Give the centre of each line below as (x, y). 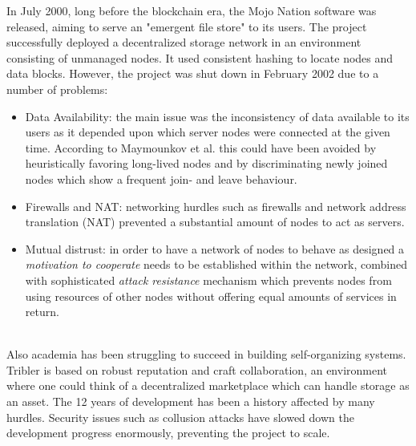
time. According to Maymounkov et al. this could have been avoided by (201, 147)
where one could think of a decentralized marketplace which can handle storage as (208, 385)
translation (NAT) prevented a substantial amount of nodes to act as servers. (215, 222)
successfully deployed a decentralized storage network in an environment (184, 42)
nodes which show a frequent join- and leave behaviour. (161, 178)
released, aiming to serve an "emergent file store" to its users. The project (187, 26)
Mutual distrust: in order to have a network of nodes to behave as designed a (215, 248)
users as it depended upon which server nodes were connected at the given (208, 132)
